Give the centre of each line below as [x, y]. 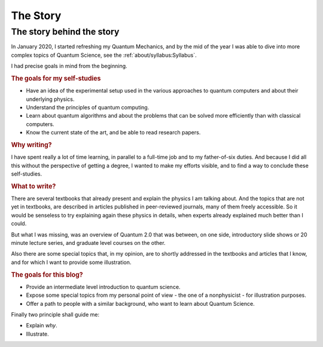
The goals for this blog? [47, 275]
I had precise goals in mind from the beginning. [69, 66]
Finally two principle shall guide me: [55, 314]
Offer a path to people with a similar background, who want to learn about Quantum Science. [140, 303]
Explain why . [42, 325]
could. [19, 223]
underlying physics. [50, 99]
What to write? [33, 186]
